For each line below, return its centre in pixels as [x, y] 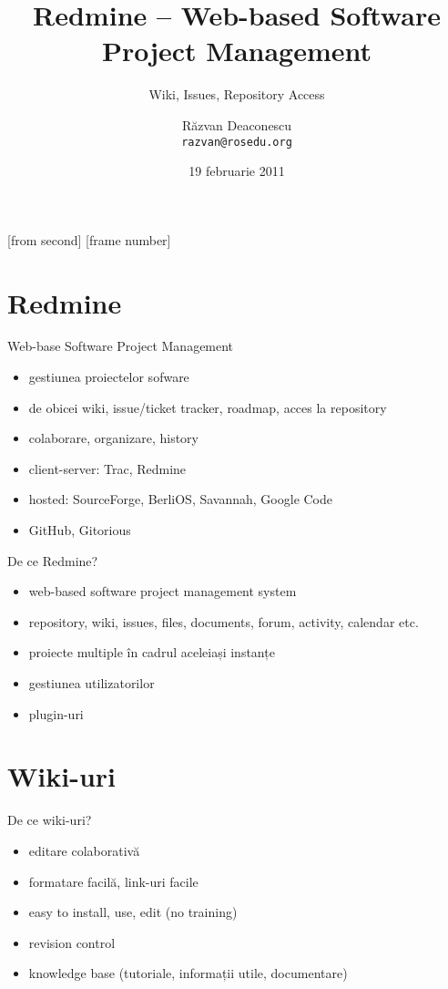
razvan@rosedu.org [237, 142]
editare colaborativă [84, 850]
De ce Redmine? [53, 560]
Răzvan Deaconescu [237, 124]
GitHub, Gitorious [80, 530]
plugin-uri [56, 713]
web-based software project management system [163, 591]
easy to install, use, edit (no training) [133, 912]
